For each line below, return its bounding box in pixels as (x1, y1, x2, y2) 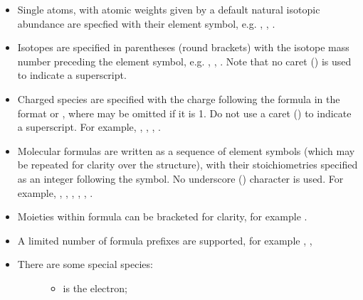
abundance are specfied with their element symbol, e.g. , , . (17, 16, 275, 31)
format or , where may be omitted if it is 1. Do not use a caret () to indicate (17, 105, 352, 120)
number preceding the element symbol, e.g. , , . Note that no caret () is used (17, 53, 352, 68)
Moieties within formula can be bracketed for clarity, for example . (17, 209, 307, 224)
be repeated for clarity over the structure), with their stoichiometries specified (17, 157, 358, 172)
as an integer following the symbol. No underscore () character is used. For (17, 171, 344, 186)
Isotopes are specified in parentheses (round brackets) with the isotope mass (17, 40, 349, 55)
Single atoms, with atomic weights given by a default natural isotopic (17, 2, 320, 16)
